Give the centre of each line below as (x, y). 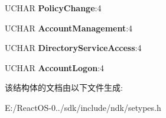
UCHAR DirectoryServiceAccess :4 (73, 48)
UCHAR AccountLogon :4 (55, 67)
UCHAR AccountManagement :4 (69, 28)
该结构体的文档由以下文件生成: (64, 87)
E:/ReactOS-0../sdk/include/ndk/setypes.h (83, 107)
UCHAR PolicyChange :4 (53, 8)
